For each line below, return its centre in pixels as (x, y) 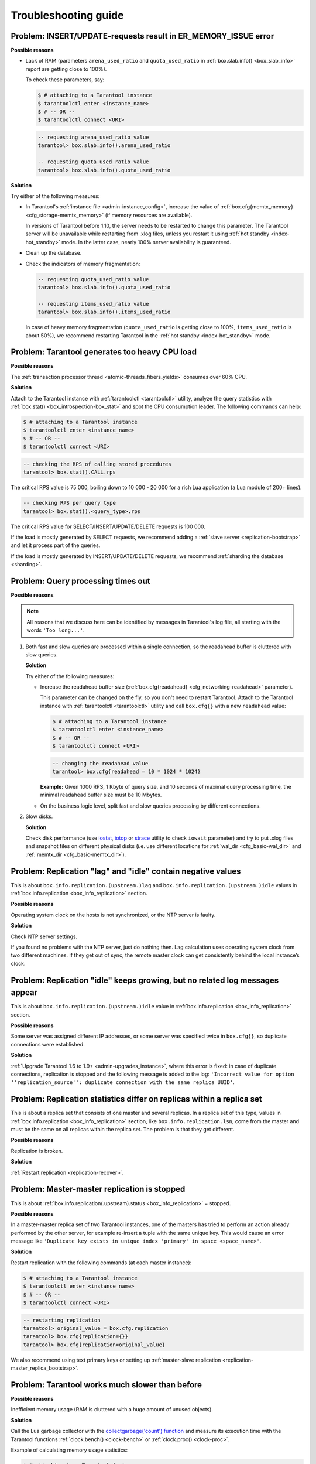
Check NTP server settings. (44, 936)
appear (24, 993)
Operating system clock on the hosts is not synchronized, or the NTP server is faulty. (113, 915)
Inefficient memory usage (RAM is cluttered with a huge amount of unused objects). (112, 1410)
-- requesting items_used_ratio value (93, 304)
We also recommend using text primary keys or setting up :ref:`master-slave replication (116, 1360)
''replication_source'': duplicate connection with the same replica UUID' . (123, 1082)
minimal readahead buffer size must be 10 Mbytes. (101, 795)
